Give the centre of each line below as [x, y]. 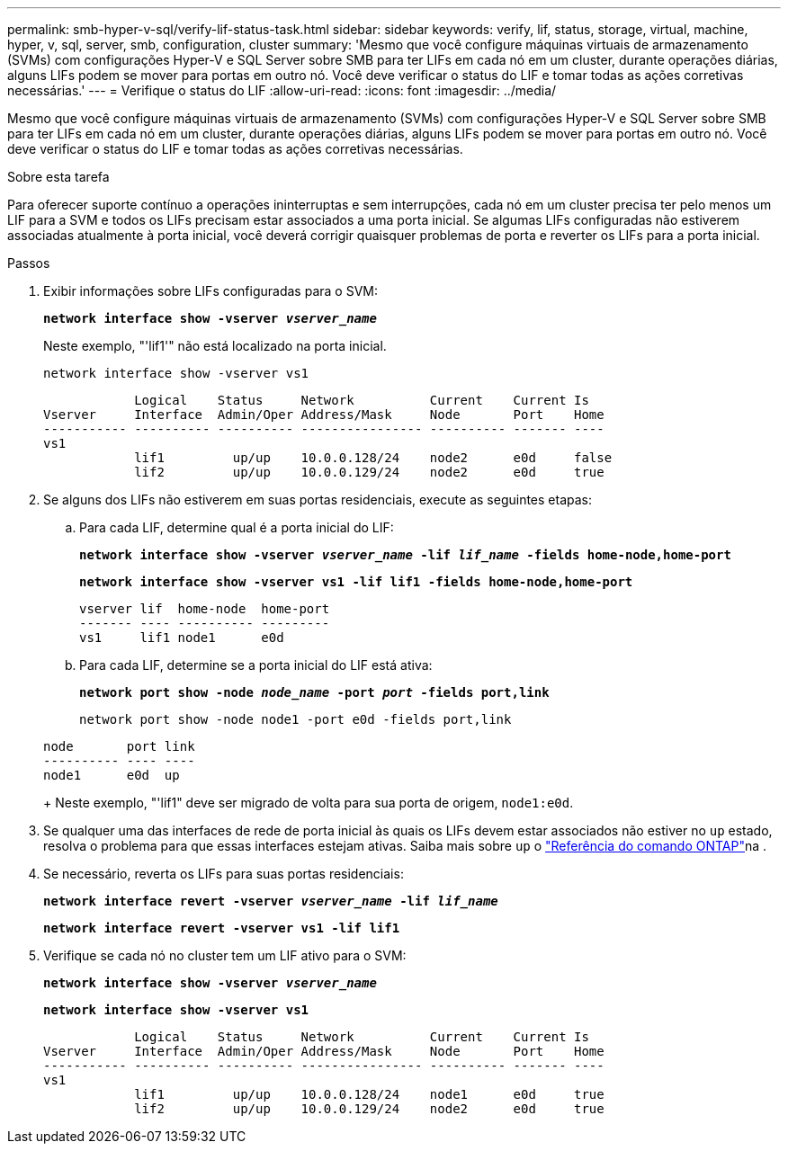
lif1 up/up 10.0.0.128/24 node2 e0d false [373, 458]
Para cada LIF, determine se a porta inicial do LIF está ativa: [256, 665]
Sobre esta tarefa [58, 177]
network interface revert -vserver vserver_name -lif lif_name [271, 901]
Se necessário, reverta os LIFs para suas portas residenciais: [224, 874]
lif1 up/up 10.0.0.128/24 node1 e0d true [369, 1094]
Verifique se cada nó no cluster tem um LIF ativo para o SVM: [225, 955]
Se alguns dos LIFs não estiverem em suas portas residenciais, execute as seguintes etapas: [318, 500]
